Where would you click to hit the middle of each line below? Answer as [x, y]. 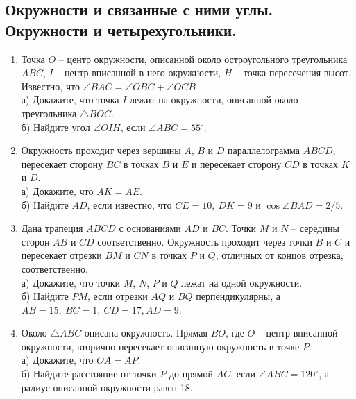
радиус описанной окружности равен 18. [107, 387]
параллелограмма [264, 150]
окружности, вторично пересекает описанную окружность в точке [160, 346]
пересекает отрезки [61, 255]
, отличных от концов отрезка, [279, 255]
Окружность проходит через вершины [101, 150]
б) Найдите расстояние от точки [89, 374]
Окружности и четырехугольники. [121, 29]
